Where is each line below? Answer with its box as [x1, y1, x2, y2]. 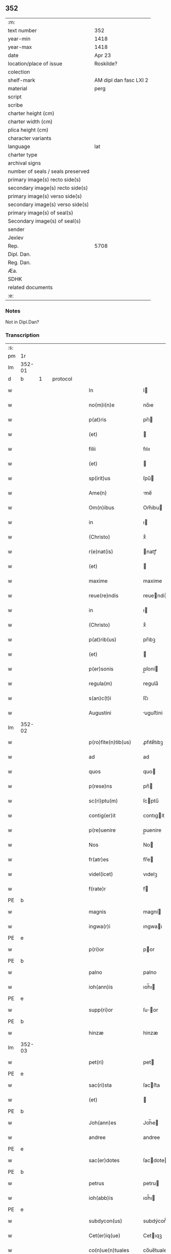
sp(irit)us [89, 475, 111, 482]
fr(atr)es [89, 856, 109, 863]
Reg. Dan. [8, 259, 32, 266]
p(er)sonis [89, 666, 113, 673]
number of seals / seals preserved [8, 168, 90, 175]
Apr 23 [94, 52, 111, 59]
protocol [52, 375, 73, 382]
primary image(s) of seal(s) [8, 209, 74, 216]
